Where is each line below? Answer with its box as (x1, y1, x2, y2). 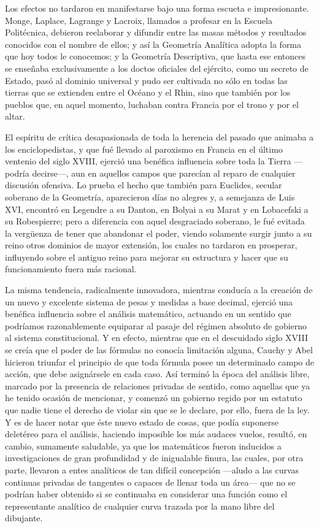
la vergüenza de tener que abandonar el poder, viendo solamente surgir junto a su (5, 226, 312, 239)
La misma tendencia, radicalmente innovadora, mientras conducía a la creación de (5, 283, 313, 296)
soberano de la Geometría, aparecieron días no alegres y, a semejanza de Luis (5, 190, 295, 203)
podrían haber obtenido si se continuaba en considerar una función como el (5, 488, 288, 500)
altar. (5, 110, 25, 123)
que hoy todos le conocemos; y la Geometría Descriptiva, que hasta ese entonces (5, 50, 306, 63)
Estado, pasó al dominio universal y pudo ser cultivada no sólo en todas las (5, 74, 288, 86)
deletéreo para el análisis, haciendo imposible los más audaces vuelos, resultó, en (5, 427, 307, 440)
